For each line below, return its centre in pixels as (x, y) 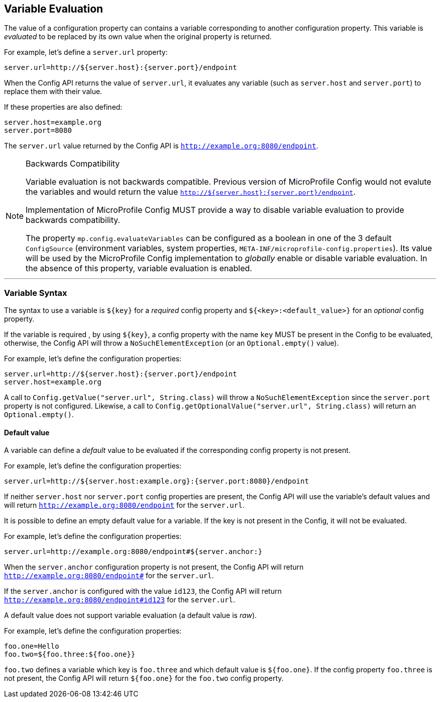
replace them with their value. (53, 92)
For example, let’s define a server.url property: (86, 52)
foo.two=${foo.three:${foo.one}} (70, 654)
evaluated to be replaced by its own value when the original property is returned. (138, 37)
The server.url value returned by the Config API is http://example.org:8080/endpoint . (161, 146)
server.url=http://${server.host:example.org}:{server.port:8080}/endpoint (156, 481)
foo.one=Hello (32, 646)
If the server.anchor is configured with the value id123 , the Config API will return (143, 591)
